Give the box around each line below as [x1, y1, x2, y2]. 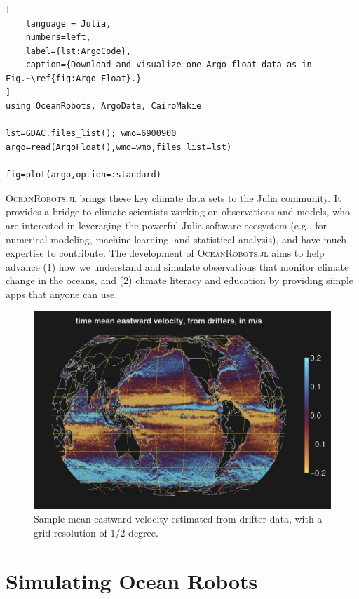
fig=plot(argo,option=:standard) [6, 170, 161, 180]
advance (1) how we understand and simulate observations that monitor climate [6, 259, 349, 274]
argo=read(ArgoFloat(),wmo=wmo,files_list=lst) [6, 142, 232, 152]
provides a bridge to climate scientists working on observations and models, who [6, 204, 351, 219]
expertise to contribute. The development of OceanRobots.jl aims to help [6, 245, 325, 260]
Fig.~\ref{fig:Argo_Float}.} [6, 73, 142, 83]
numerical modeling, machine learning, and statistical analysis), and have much [6, 231, 347, 246]
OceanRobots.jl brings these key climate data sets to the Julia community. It [6, 190, 341, 205]
